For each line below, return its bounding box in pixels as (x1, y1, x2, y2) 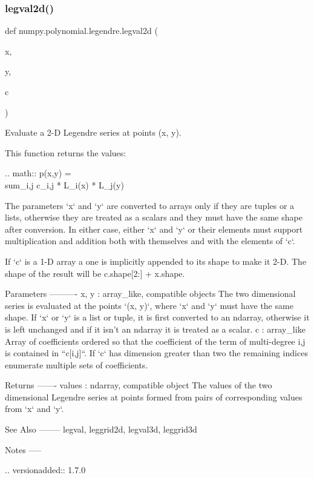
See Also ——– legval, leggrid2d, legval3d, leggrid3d (5, 423, 197, 436)
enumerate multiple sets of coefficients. (5, 358, 148, 371)
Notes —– (5, 443, 42, 456)
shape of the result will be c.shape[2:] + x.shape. (5, 267, 185, 279)
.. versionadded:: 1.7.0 (5, 463, 86, 476)
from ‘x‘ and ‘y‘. (5, 402, 64, 415)
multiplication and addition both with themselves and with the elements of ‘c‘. (5, 234, 295, 247)
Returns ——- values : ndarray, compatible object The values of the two (5, 379, 272, 391)
